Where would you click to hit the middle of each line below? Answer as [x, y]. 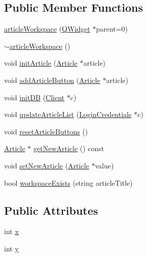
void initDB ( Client [34, 97]
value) [104, 165]
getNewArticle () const [69, 148]
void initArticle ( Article [41, 63]
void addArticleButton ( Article [52, 80]
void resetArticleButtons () [46, 131]
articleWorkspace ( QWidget [47, 29]
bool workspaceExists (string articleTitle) [68, 182]
